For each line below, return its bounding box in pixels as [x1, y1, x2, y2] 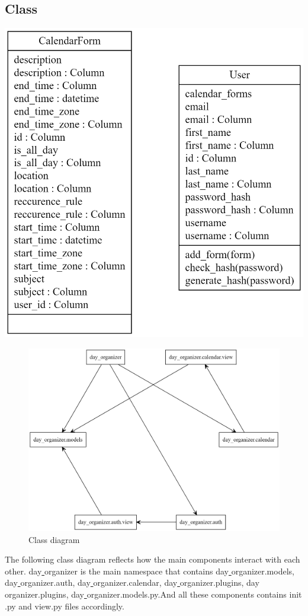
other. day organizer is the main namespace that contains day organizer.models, [5, 564, 294, 577]
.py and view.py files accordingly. [5, 599, 124, 612]
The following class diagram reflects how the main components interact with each [5, 553, 300, 566]
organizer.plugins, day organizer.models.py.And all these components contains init [5, 588, 302, 601]
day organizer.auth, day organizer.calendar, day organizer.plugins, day [5, 576, 259, 589]
